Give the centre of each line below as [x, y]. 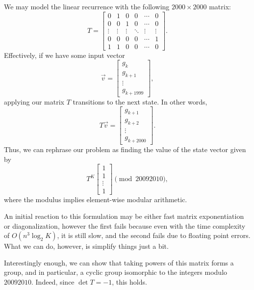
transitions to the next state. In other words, [140, 101]
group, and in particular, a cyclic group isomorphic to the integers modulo [116, 272]
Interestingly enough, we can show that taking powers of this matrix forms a [119, 262]
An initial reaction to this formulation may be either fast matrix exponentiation [124, 216]
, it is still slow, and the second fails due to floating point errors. [154, 235]
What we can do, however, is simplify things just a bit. [86, 246]
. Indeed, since [53, 281]
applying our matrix [34, 101]
